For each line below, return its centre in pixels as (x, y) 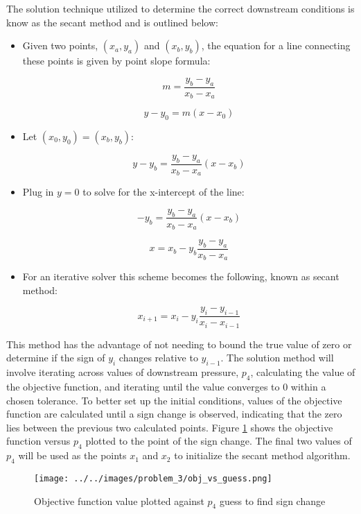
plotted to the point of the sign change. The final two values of (219, 441)
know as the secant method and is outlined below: (112, 22)
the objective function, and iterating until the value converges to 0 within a (166, 386)
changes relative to (158, 358)
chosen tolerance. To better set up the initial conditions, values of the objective (174, 400)
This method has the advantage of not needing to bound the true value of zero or (179, 344)
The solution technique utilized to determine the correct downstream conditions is (180, 8)
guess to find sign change (272, 500)
